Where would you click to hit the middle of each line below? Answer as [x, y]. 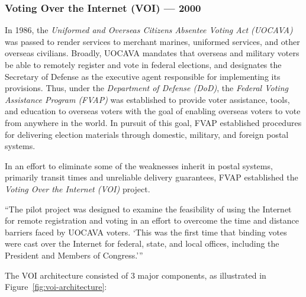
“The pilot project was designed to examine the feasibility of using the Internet [148, 209]
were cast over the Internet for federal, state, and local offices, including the [142, 243]
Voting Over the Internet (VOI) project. [78, 188]
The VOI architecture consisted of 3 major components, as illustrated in [136, 275]
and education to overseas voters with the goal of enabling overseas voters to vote [153, 111]
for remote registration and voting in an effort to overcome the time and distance [152, 220]
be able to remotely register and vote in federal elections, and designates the [143, 64]
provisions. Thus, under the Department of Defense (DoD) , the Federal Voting [146, 88]
